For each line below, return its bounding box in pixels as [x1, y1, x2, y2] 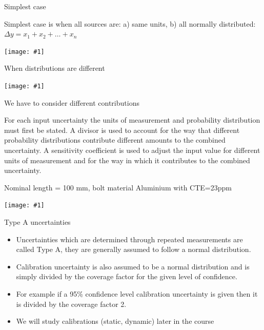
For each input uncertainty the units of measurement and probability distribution [4, 114, 260, 125]
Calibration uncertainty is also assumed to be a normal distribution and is [16, 261, 250, 271]
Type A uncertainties [4, 217, 71, 227]
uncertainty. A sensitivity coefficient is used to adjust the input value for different [4, 145, 260, 156]
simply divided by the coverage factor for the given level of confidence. [16, 271, 237, 282]
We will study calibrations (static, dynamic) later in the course [16, 316, 214, 326]
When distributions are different [4, 63, 105, 73]
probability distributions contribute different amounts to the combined [4, 134, 226, 145]
